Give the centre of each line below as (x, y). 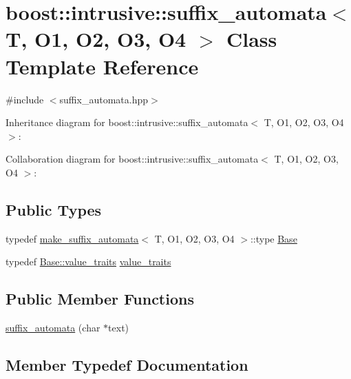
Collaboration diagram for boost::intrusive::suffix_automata (132, 159)
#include (25, 99)
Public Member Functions (100, 299)
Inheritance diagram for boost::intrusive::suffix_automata (127, 122)
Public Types (54, 209)
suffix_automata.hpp (104, 99)
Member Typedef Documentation (127, 365)
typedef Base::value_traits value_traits (88, 262)
